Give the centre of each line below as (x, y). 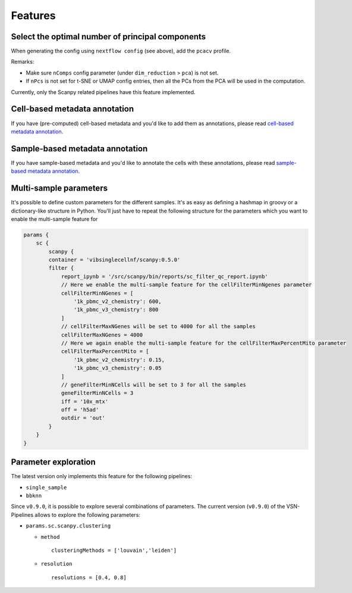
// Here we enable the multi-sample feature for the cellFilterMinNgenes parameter (186, 285)
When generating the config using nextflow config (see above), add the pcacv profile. (121, 51)
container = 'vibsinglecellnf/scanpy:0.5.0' (114, 260)
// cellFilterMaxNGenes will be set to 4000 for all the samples (158, 327)
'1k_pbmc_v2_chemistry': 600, (117, 302)
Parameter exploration (54, 462)
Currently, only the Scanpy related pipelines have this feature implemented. (103, 92)
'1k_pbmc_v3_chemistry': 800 (116, 310)
